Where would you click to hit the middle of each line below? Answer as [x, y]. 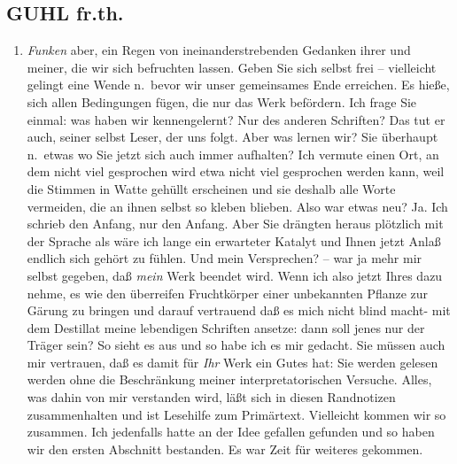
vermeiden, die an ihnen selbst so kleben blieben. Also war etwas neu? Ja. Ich [237, 206]
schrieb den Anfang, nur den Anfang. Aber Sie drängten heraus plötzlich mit [235, 224]
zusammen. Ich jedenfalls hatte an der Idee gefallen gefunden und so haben [231, 432]
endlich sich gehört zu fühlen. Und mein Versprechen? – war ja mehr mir [225, 258]
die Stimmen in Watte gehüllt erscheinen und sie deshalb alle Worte [211, 188]
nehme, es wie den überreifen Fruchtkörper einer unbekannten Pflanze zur [228, 293]
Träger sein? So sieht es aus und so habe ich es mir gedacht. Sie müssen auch [236, 345]
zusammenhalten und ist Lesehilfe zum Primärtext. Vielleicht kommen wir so [236, 414]
